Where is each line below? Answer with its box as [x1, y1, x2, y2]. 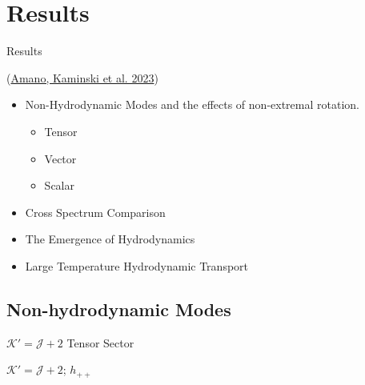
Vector [44, 150, 77, 166]
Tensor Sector [66, 334, 134, 351]
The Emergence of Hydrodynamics [25, 231, 195, 247]
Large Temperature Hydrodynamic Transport [25, 257, 249, 274]
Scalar [44, 177, 74, 194]
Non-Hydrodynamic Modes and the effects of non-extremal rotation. [25, 96, 359, 113]
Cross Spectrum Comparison [25, 203, 166, 220]
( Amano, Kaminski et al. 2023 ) [6, 69, 158, 86]
